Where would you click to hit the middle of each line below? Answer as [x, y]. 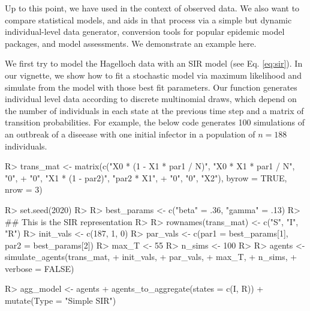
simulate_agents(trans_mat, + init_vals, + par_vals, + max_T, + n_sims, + [151, 257]
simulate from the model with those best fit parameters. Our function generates [151, 87]
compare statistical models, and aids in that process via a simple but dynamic [148, 20]
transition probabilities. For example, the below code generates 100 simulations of [155, 122]
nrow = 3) [24, 189]
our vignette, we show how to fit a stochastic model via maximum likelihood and [153, 75]
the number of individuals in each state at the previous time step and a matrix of [154, 110]
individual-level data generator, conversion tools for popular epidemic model [145, 32]
